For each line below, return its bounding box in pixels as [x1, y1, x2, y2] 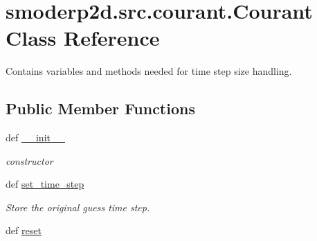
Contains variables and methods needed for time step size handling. [6, 64, 292, 78]
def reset [6, 223, 42, 238]
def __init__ [6, 130, 65, 145]
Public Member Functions [6, 98, 195, 119]
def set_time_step [6, 177, 84, 191]
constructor [6, 153, 53, 168]
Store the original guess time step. [6, 199, 150, 214]
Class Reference [6, 24, 160, 52]
